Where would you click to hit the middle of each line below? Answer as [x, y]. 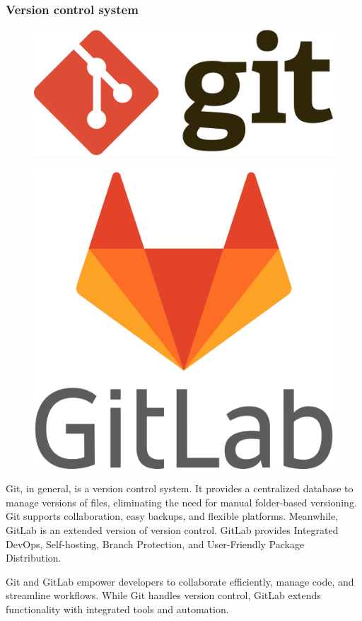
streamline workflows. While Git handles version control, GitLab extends [163, 595]
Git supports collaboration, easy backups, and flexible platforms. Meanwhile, [172, 516]
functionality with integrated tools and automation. [117, 609]
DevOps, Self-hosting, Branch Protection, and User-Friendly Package [155, 544]
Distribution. [34, 558]
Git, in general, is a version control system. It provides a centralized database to [180, 488]
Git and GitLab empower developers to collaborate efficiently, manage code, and [180, 581]
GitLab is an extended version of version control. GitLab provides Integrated [172, 530]
